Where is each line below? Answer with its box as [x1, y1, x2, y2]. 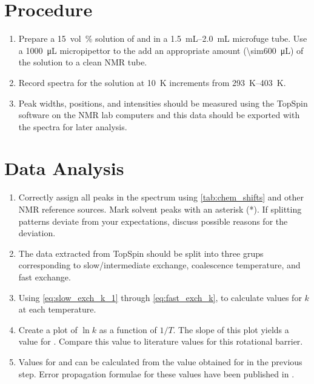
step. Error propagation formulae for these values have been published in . [18, 367, 295, 380]
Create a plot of [18, 323, 78, 336]
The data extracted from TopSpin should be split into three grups [18, 247, 264, 259]
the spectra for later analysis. [18, 120, 127, 133]
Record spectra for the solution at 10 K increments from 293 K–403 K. [18, 76, 286, 88]
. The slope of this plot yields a [173, 323, 289, 336]
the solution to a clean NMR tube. [18, 56, 147, 68]
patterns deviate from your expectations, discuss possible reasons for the [18, 214, 288, 227]
